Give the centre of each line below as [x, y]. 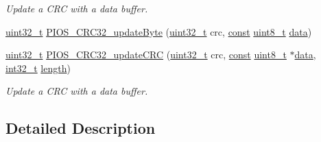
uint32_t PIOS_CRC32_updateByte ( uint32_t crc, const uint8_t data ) [159, 31]
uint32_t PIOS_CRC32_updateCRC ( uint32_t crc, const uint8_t [146, 55]
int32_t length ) [38, 68]
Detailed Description [81, 128]
